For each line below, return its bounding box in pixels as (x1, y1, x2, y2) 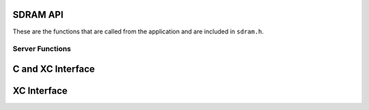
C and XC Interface (12, 63, 95, 74)
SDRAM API (12, 9, 64, 20)
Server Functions (12, 44, 72, 54)
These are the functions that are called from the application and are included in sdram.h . (12, 27, 264, 36)
